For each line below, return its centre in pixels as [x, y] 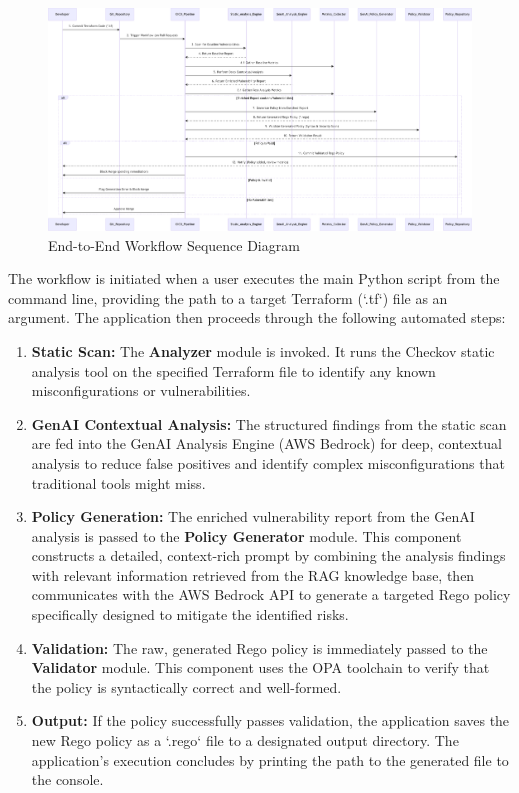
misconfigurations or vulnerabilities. [141, 390]
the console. [67, 779]
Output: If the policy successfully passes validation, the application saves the [270, 720]
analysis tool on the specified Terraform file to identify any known [233, 370]
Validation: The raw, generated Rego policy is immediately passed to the [259, 647]
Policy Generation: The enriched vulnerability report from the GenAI [253, 516]
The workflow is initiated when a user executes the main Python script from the [254, 278]
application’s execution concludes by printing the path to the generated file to [270, 759]
